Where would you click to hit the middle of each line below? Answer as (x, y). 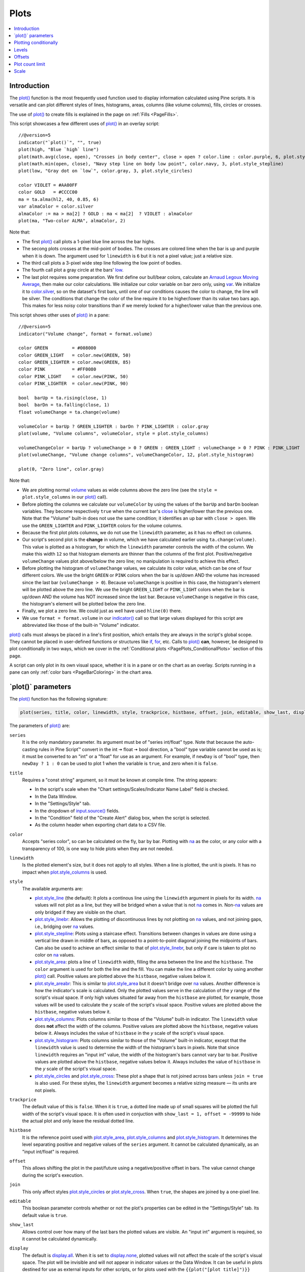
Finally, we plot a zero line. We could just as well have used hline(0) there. (102, 611)
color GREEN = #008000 (57, 348)
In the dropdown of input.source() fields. (77, 811)
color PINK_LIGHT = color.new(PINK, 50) (73, 376)
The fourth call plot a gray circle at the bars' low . (73, 270)
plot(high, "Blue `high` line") (59, 150)
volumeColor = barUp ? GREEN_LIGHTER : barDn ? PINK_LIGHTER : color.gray (114, 426)
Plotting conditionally (36, 43)
